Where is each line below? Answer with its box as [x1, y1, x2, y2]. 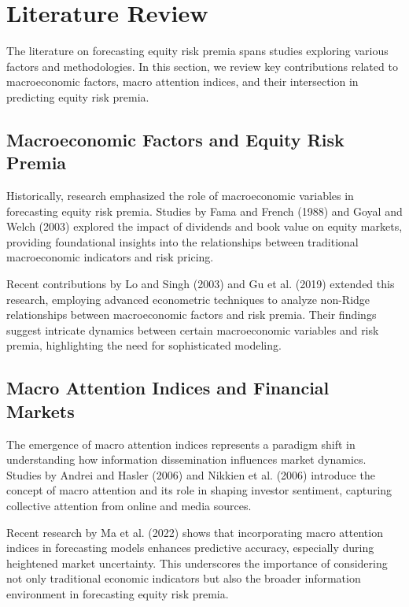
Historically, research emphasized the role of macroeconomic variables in [6, 187, 354, 204]
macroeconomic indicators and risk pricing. [6, 249, 214, 265]
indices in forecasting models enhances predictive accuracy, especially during [6, 539, 374, 556]
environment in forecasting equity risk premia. [6, 585, 229, 601]
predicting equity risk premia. [6, 88, 149, 105]
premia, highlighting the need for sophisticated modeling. [6, 337, 282, 353]
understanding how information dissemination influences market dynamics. [6, 451, 367, 468]
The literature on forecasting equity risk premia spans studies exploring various [6, 43, 389, 59]
